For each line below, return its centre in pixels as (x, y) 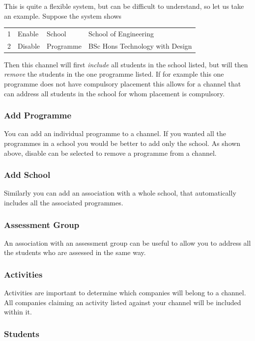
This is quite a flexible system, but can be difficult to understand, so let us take (124, 6)
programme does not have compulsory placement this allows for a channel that (123, 84)
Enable (28, 33)
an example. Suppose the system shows (63, 15)
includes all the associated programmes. (64, 203)
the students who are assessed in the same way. (75, 252)
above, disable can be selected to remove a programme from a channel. (110, 153)
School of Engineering (121, 33)
